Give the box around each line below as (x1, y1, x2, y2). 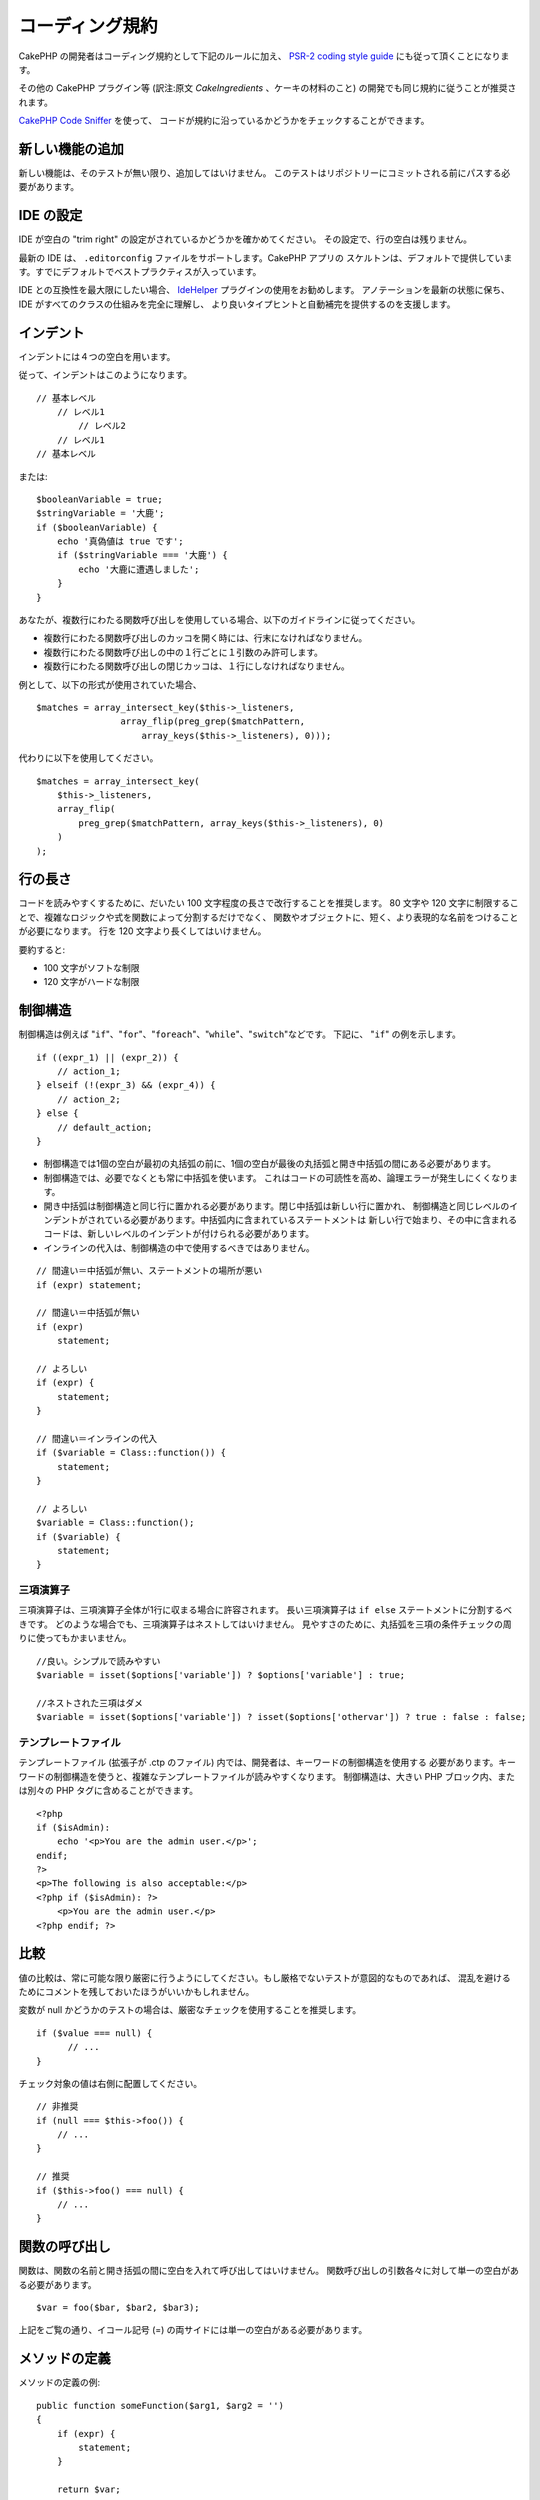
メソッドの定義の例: (18, 2376, 101, 2389)
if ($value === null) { (36, 2027, 153, 2039)
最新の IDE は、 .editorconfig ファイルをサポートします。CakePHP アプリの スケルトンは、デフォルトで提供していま (18, 251, 513, 264)
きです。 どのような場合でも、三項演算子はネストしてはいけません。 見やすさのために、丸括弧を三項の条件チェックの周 (18, 1618, 512, 1630)
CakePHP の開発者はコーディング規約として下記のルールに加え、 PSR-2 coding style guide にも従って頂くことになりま (18, 50, 510, 62)
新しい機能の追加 (18, 140, 124, 157)
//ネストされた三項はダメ (36, 1697, 144, 1709)
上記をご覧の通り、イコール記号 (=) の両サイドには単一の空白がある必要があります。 (18, 2324, 368, 2336)
